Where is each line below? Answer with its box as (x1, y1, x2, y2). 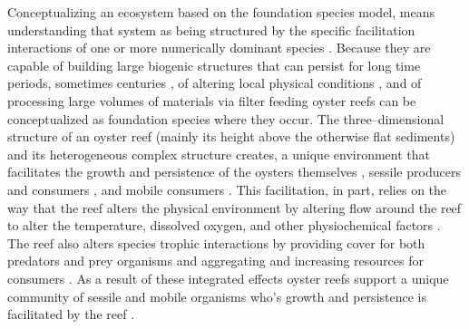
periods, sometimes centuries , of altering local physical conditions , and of (7, 73, 422, 92)
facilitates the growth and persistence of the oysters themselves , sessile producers (7, 162, 461, 181)
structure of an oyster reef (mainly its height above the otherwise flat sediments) (7, 127, 455, 146)
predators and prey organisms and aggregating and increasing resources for (7, 251, 424, 270)
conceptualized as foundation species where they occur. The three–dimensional (7, 109, 445, 128)
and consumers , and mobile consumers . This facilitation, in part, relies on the (7, 179, 447, 198)
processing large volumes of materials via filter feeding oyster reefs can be (7, 91, 416, 110)
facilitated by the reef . (7, 305, 135, 324)
